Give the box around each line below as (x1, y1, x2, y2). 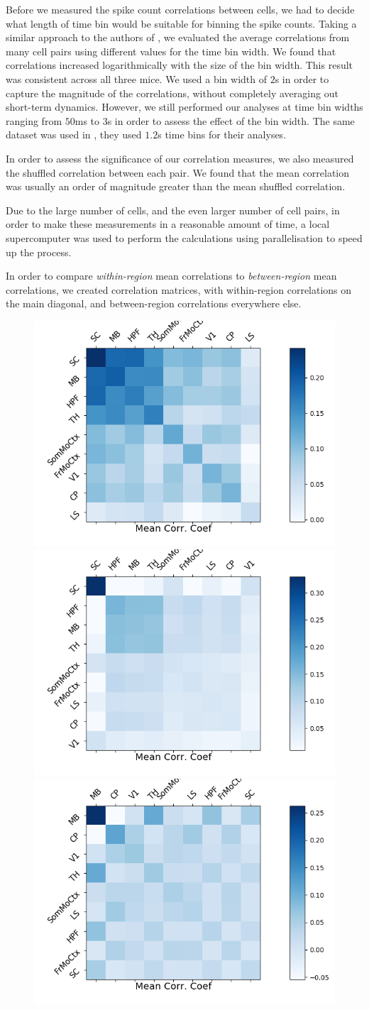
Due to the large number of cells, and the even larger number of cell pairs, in (6, 202, 340, 217)
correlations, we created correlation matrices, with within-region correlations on (6, 282, 352, 297)
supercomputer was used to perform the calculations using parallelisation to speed (6, 230, 363, 245)
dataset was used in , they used (6, 127, 142, 142)
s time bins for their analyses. (158, 127, 287, 142)
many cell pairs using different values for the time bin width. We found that (6, 43, 336, 58)
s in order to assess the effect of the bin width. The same (107, 113, 355, 128)
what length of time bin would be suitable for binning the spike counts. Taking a (6, 16, 357, 31)
